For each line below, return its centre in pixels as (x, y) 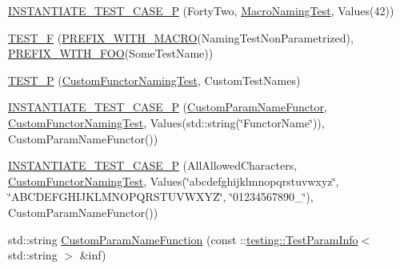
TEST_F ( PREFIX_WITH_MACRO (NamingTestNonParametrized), (181, 37)
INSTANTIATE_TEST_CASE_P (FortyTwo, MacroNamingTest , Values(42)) (201, 10)
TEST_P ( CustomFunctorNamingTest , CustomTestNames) (154, 80)
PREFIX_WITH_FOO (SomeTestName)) (111, 53)
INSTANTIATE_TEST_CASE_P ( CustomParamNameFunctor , (168, 107)
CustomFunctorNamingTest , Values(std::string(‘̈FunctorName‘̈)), (166, 122)
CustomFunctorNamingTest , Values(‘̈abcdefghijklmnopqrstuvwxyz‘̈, (174, 181)
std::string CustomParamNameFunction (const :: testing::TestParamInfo (183, 239)
